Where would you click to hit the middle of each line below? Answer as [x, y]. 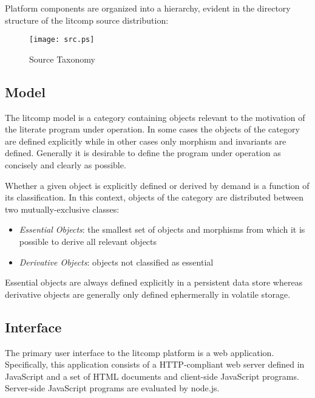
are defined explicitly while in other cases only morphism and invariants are [146, 141]
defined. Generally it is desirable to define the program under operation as [143, 153]
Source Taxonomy [62, 59]
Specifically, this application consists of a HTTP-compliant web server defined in [155, 364]
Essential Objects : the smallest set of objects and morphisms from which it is [162, 229]
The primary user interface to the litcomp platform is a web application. [140, 352]
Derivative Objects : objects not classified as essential [116, 262]
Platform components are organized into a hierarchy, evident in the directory [148, 8]
